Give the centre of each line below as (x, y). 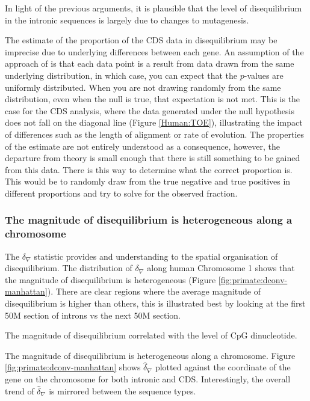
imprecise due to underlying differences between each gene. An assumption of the (154, 51)
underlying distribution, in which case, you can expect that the (121, 75)
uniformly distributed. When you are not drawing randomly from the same (143, 87)
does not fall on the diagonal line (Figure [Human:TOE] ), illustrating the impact (154, 122)
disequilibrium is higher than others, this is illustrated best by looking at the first (155, 303)
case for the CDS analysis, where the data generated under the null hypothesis (150, 110)
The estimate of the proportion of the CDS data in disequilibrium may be (141, 40)
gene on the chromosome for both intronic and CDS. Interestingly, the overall (148, 378)
